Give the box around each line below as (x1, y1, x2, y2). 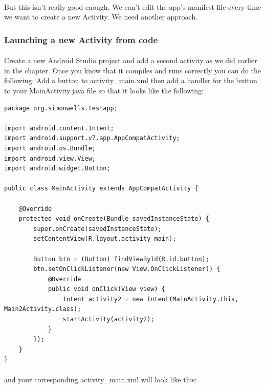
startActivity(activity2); (62, 316, 154, 323)
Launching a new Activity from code (4, 33, 158, 46)
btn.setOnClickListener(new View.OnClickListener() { (33, 265, 220, 273)
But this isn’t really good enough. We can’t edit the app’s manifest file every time (4, 1, 261, 12)
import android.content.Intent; (4, 124, 114, 132)
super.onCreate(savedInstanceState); (33, 225, 162, 232)
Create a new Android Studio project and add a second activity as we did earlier (4, 55, 257, 66)
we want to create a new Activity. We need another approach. (4, 11, 198, 22)
